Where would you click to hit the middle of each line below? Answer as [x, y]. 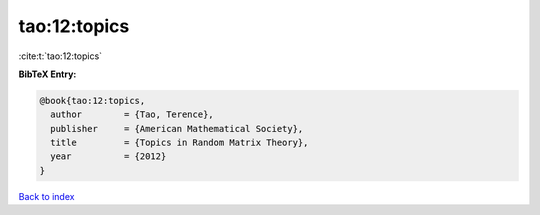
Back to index [46, 196]
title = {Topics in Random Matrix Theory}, [179, 143]
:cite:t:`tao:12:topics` [60, 56]
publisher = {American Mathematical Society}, [177, 128]
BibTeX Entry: [47, 74]
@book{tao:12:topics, [92, 100]
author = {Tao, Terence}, [132, 114]
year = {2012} [108, 156]
